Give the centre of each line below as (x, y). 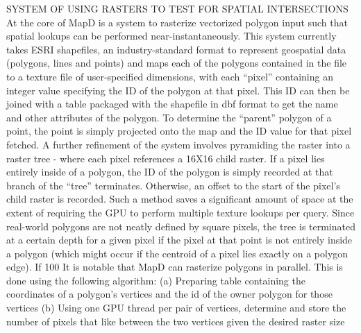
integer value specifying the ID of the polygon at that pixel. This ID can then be (178, 90)
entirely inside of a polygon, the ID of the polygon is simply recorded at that (170, 172)
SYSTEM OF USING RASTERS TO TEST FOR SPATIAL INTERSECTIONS (177, 8)
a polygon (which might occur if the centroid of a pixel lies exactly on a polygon (177, 253)
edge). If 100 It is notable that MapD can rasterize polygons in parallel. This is (175, 267)
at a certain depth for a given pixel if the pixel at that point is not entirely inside (179, 240)
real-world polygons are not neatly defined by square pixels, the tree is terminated (181, 226)
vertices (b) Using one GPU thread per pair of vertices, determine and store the (176, 308)
